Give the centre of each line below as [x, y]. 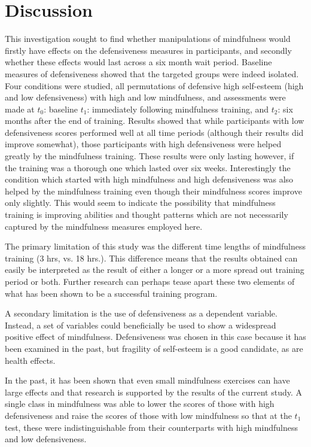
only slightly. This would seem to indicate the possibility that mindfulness [140, 203]
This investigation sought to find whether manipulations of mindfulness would [148, 39]
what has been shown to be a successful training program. [111, 293]
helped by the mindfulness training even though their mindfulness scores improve [153, 191]
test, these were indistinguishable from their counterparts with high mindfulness [151, 427]
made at [20, 109]
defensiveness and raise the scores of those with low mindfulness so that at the [148, 415]
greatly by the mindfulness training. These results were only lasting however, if [150, 156]
